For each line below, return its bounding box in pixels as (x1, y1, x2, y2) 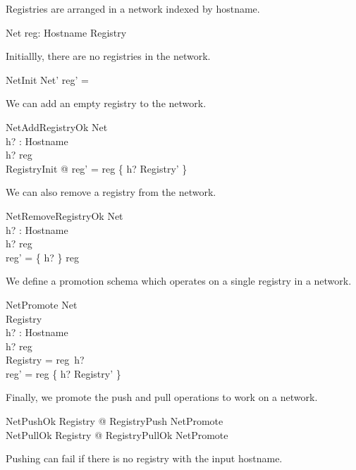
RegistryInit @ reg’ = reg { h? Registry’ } (6, 161, 188, 175)
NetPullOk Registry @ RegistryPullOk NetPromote (6, 427, 228, 442)
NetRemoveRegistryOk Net (6, 208, 123, 223)
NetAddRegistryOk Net (6, 119, 108, 134)
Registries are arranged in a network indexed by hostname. (6, 1, 260, 16)
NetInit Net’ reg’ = (6, 72, 89, 87)
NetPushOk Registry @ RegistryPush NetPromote (6, 414, 223, 428)
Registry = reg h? (6, 352, 85, 367)
